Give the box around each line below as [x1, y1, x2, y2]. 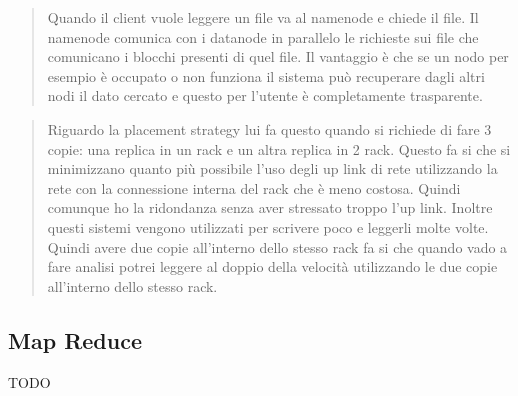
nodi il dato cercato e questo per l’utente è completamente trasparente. [47, 85, 483, 106]
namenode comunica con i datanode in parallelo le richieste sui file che [47, 26, 479, 47]
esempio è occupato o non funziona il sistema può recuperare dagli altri [47, 65, 485, 86]
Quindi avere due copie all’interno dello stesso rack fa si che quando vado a [47, 236, 508, 257]
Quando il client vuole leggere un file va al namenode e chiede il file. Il [47, 7, 479, 27]
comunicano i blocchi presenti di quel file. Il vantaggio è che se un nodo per [47, 46, 509, 67]
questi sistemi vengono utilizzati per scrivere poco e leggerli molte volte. [47, 216, 489, 237]
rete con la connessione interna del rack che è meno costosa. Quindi [47, 177, 461, 198]
